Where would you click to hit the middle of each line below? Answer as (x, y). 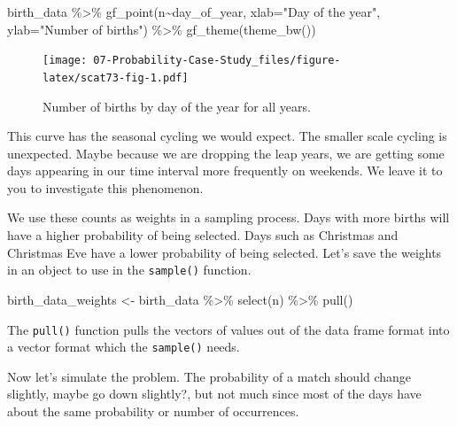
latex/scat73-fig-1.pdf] (116, 77)
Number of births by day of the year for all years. (177, 106)
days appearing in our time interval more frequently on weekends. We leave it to (225, 170)
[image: (65, 61)
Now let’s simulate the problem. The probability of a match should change (209, 376)
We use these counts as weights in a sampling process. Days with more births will (228, 217)
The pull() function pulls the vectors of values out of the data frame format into (228, 329)
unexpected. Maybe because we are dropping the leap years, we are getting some (226, 153)
